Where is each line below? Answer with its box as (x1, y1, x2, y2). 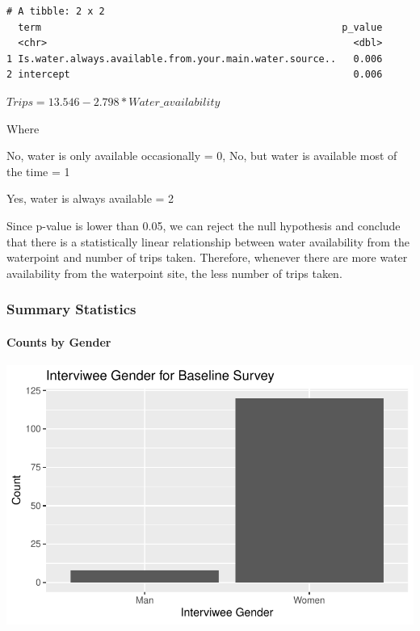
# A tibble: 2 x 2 (6, 6, 105, 17)
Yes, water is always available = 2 (6, 190, 174, 207)
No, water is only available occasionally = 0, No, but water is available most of (6, 147, 397, 164)
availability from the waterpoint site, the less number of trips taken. (6, 264, 342, 281)
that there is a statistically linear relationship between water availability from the (6, 233, 410, 250)
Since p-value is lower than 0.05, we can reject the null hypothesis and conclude (6, 217, 401, 233)
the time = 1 (6, 162, 70, 179)
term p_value (18, 21, 383, 33)
